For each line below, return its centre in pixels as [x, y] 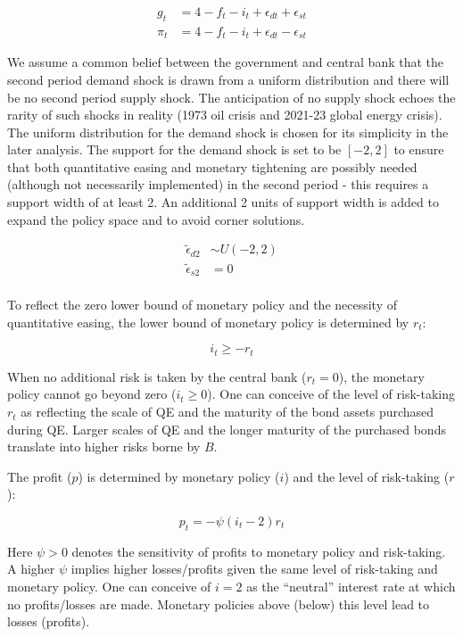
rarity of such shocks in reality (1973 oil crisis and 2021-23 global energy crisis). [225, 115]
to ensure [419, 149]
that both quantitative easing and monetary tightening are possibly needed [212, 166]
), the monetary [381, 376]
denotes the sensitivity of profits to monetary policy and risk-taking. [259, 551]
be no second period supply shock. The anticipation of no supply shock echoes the [231, 97]
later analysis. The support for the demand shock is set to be [174, 149]
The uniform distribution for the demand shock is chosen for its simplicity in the [228, 132]
